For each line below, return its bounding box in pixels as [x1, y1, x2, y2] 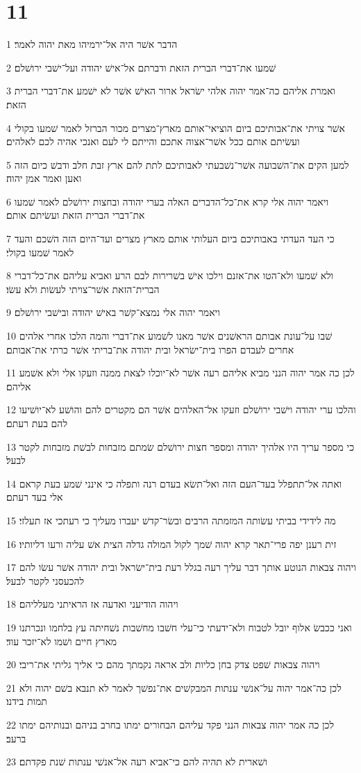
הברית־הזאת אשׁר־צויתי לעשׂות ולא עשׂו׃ [6, 281, 160, 296]
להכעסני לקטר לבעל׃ [6, 573, 85, 588]
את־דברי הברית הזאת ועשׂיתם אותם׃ [6, 208, 145, 222]
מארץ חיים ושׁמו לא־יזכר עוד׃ [6, 633, 117, 648]
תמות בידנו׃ [6, 694, 47, 708]
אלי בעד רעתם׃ [6, 490, 63, 504]
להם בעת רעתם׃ [6, 416, 67, 430]
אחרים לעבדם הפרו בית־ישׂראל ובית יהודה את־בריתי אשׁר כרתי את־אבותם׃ [6, 342, 294, 356]
